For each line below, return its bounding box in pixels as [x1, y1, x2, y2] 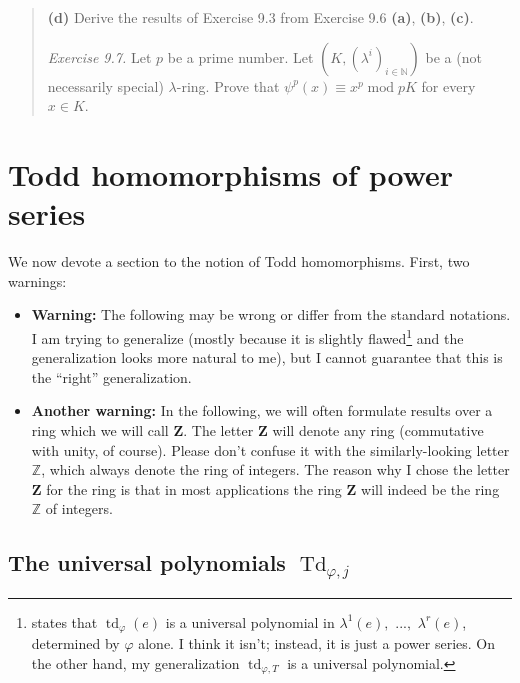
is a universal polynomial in [165, 611, 335, 632]
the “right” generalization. [31, 366, 192, 387]
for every [421, 75, 476, 96]
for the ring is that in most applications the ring [46, 478, 342, 499]
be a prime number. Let [167, 46, 314, 67]
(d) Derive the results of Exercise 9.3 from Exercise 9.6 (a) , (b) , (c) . [47, 7, 474, 27]
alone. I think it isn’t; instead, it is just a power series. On [138, 633, 495, 654]
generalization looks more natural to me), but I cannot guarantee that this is [31, 347, 503, 368]
